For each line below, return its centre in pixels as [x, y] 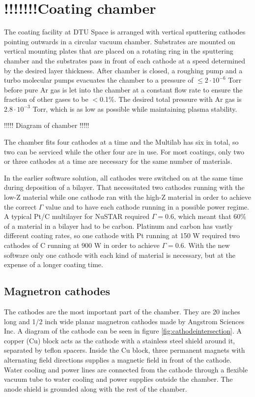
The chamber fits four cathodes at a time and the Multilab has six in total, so [121, 142]
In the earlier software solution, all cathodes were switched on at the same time [124, 177]
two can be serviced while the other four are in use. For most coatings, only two [124, 151]
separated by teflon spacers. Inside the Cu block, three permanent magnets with [125, 350]
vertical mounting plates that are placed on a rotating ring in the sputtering [119, 51]
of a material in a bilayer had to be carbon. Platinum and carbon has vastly [118, 226]
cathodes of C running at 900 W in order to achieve [82, 245]
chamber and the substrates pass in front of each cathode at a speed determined [125, 60]
